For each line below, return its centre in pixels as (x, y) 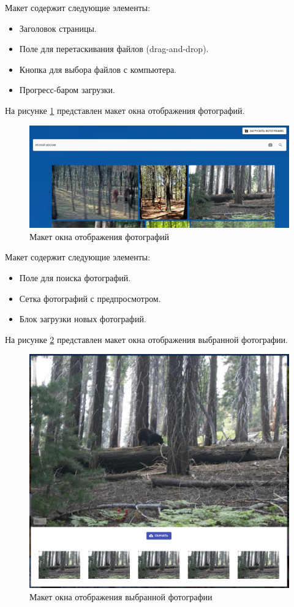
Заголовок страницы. (58, 28)
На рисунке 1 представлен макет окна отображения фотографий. (125, 110)
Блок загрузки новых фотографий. (83, 319)
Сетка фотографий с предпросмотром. (90, 298)
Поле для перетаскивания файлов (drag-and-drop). (114, 49)
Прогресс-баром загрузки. (67, 90)
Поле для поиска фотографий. (75, 278)
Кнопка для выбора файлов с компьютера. (98, 69)
